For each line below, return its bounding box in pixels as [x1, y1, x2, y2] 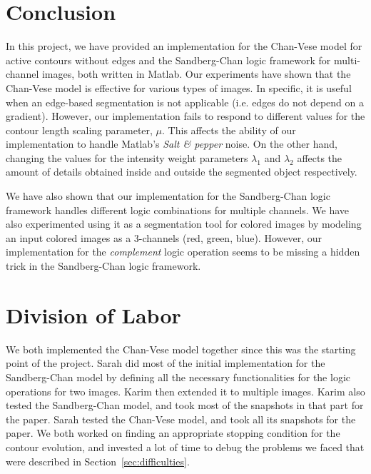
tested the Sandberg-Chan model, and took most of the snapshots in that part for [6, 398, 364, 413]
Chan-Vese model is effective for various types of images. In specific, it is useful [6, 80, 352, 95]
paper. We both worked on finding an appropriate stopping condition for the [6, 425, 340, 440]
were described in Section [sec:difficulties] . [6, 453, 190, 468]
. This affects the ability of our [162, 122, 296, 137]
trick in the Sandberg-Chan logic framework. [6, 258, 201, 273]
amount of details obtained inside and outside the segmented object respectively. [6, 164, 357, 179]
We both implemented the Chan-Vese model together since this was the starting [6, 341, 356, 356]
